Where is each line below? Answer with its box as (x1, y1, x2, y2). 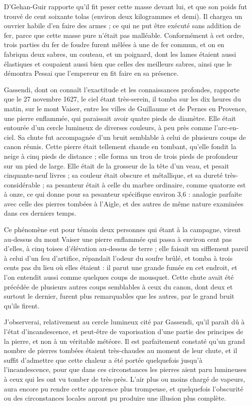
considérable (4, 179, 40, 189)
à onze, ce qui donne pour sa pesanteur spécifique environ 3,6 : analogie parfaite (4, 189, 242, 199)
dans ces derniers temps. (4, 208, 76, 218)
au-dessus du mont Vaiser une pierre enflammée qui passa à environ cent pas (4, 234, 232, 244)
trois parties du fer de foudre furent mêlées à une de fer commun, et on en (4, 39, 224, 50)
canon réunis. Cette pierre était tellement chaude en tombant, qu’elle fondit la (4, 141, 236, 152)
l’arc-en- (214, 122, 239, 133)
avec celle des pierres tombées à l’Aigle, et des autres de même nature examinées (4, 198, 244, 208)
